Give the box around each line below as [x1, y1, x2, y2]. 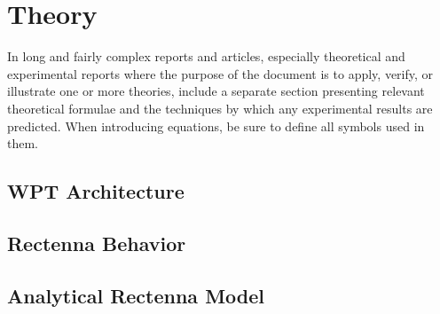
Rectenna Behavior [7, 229, 186, 256]
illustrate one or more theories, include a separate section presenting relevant [7, 82, 425, 100]
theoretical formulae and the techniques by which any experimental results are [7, 98, 433, 117]
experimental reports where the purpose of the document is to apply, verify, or [7, 64, 434, 82]
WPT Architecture [7, 177, 185, 205]
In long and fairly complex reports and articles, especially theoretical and [7, 47, 405, 66]
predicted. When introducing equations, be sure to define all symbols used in [7, 116, 425, 135]
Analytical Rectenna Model [7, 281, 265, 309]
